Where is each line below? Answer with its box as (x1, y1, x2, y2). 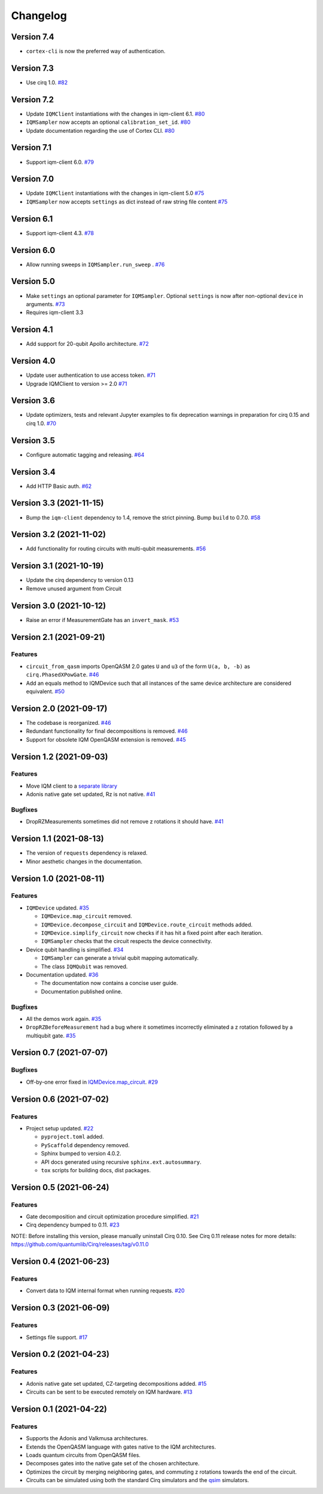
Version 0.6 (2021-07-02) (11, 1094, 109, 1104)
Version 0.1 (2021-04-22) (11, 1404, 108, 1414)
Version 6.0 (11, 245, 56, 255)
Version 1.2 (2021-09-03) (11, 751, 108, 762)
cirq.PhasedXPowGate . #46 (26, 671, 99, 678)
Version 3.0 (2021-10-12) (11, 600, 106, 611)
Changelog (11, 9, 67, 22)
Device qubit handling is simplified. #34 (26, 946, 124, 953)
